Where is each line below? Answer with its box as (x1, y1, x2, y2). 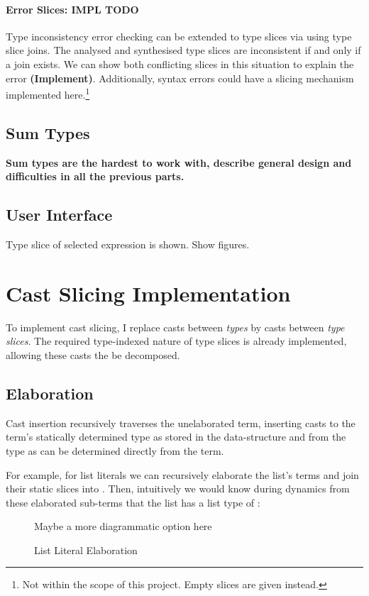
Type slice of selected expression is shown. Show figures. (6, 237, 250, 252)
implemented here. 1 (6, 85, 90, 101)
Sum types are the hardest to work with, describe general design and (6, 155, 352, 170)
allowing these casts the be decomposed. (6, 347, 180, 362)
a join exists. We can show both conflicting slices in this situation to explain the (6, 56, 354, 71)
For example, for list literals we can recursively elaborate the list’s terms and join (6, 467, 359, 482)
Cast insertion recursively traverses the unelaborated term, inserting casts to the (6, 415, 356, 430)
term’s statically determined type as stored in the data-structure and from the (6, 429, 346, 444)
